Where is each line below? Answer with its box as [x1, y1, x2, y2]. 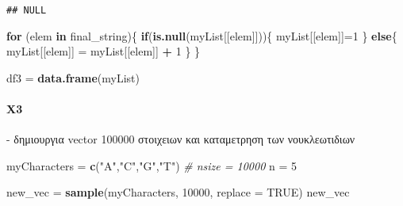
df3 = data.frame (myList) [6, 69, 140, 86]
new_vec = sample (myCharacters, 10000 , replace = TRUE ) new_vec [6, 184, 350, 200]
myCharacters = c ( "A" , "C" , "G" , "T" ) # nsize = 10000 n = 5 [6, 157, 297, 174]
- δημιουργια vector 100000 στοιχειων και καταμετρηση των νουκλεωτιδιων [6, 131, 355, 147]
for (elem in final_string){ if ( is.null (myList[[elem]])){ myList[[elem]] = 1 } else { [6, 27, 397, 44]
